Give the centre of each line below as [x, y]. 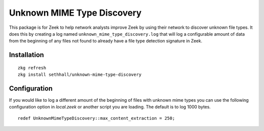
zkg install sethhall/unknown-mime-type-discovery [80, 75]
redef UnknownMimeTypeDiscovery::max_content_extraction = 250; [97, 118]
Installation [26, 55]
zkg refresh [32, 68]
